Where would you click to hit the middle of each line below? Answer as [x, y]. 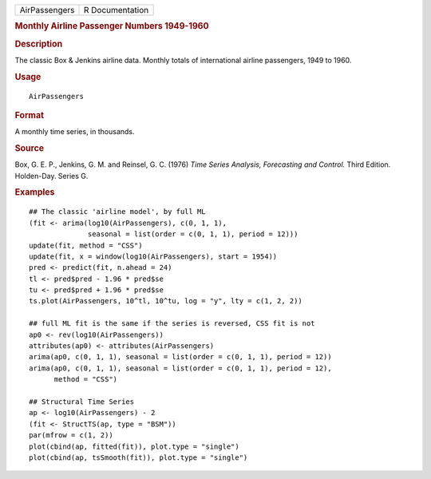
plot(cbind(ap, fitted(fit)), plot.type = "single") [134, 446]
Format [29, 115]
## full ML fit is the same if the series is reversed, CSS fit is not [172, 324]
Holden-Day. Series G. [51, 176]
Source [30, 148]
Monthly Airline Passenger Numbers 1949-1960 [112, 26]
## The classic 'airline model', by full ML [118, 212]
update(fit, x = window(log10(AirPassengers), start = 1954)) [153, 256]
